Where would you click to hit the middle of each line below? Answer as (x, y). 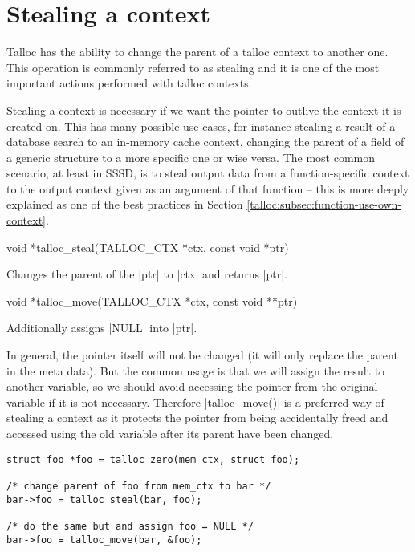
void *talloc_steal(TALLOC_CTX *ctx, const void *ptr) (148, 247)
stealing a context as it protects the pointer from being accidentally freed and (197, 418)
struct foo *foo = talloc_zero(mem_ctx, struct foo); (153, 459)
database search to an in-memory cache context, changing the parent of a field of (205, 142)
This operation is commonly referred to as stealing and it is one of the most (193, 67)
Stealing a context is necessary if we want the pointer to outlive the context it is (204, 110)
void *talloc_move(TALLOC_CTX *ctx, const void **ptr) (152, 300)
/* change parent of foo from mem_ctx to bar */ (139, 486)
